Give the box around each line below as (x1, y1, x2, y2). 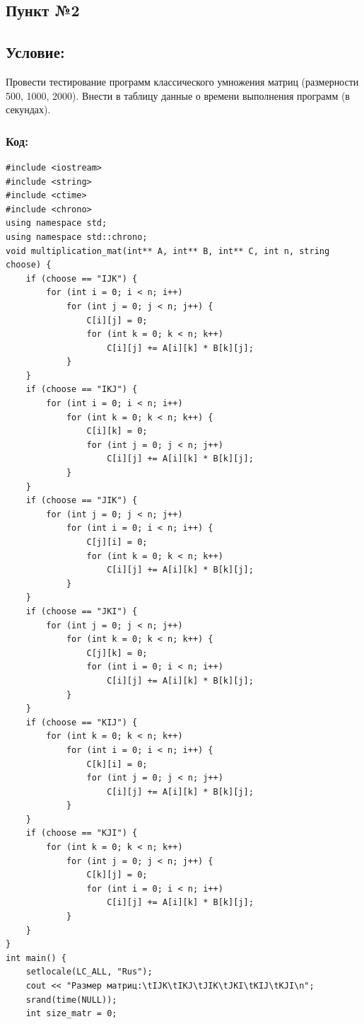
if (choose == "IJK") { (25, 273, 138, 284)
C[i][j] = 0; (86, 315, 148, 326)
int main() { (6, 953, 66, 963)
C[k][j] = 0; (86, 870, 148, 880)
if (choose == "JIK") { (25, 495, 138, 506)
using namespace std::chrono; (6, 231, 148, 242)
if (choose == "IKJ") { (25, 384, 138, 395)
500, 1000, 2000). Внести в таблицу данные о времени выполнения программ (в (6, 88, 350, 103)
